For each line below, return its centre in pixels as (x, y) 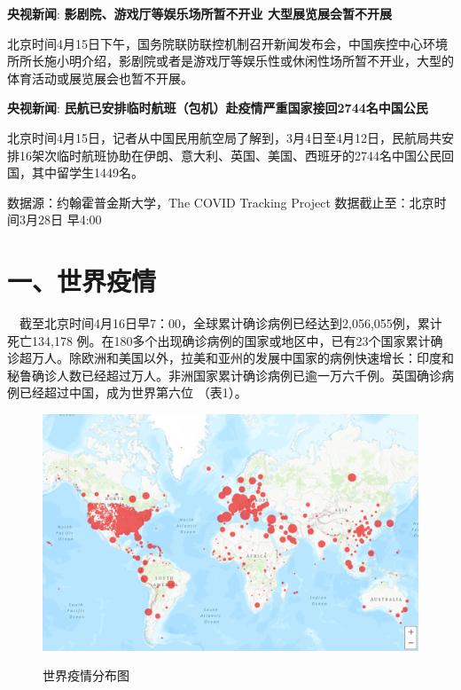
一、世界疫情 (82, 281)
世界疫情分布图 (86, 675)
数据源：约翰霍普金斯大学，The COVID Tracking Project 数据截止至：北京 (221, 202)
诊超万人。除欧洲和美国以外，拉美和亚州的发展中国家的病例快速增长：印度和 (230, 358)
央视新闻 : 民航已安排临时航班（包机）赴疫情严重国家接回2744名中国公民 (218, 108)
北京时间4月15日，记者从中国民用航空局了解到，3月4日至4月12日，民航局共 (224, 137)
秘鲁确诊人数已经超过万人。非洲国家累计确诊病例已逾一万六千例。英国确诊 (224, 375)
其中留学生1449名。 (87, 172)
